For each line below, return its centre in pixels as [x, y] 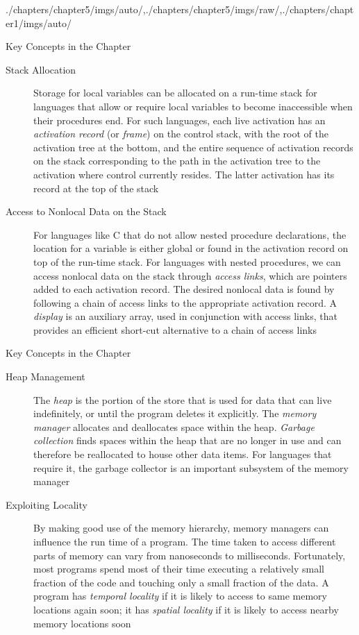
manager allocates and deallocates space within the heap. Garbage [174, 426]
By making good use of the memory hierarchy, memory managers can [181, 528]
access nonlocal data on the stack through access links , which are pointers [190, 275]
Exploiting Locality [47, 504]
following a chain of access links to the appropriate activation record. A [185, 302]
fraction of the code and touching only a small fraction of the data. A [181, 582]
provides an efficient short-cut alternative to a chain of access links [175, 329]
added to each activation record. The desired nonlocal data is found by [184, 289]
